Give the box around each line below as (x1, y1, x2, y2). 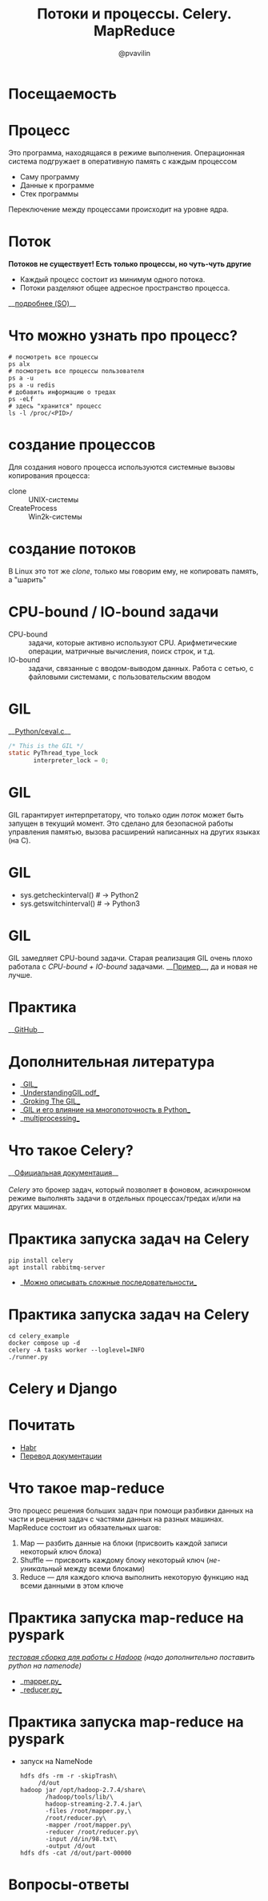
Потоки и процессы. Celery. (37, 5, 232, 23)
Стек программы (19, 189, 78, 199)
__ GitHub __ (8, 1024, 44, 1034)
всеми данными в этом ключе (19, 1581, 124, 1590)
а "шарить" (8, 574, 46, 585)
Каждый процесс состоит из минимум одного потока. (19, 274, 206, 284)
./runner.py (8, 1352, 48, 1361)
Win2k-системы (28, 512, 82, 521)
